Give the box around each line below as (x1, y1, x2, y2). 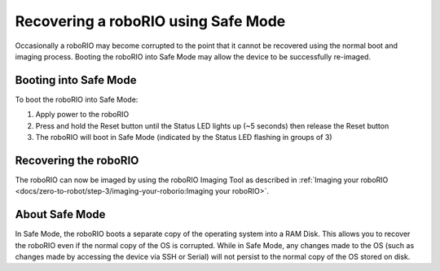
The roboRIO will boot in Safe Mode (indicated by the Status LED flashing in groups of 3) (35, 133, 333, 142)
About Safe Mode (15, 208, 106, 221)
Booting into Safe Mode (15, 73, 137, 87)
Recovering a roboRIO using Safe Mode (15, 12, 286, 30)
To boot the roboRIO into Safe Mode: (15, 94, 139, 104)
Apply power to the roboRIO (35, 110, 130, 120)
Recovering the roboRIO (15, 153, 139, 167)
